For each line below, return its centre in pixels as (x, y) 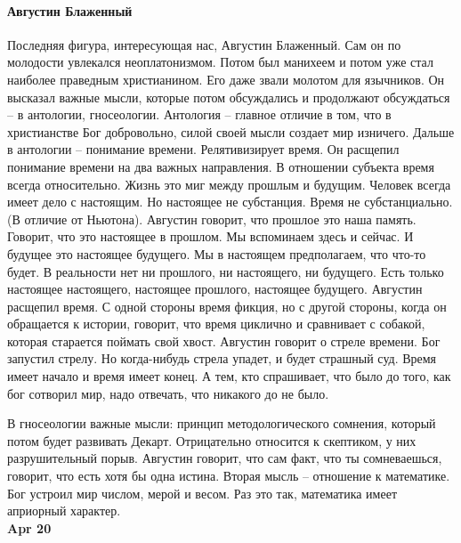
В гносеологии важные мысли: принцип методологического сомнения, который (222, 423)
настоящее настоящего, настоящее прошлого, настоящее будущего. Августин (215, 289)
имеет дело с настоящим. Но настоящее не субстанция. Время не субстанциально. (230, 202)
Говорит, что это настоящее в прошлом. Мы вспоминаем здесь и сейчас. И (210, 236)
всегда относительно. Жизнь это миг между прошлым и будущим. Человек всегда (229, 184)
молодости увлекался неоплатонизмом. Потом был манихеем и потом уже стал (220, 62)
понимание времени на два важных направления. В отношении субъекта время (221, 166)
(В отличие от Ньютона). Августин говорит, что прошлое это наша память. (212, 219)
